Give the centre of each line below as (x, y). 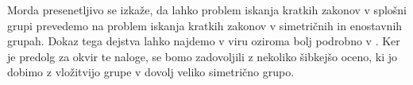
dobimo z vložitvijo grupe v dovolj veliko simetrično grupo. (151, 72)
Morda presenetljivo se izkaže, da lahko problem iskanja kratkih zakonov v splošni (207, 10)
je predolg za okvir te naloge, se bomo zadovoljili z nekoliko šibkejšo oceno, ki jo (203, 56)
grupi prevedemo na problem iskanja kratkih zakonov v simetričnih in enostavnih (205, 25)
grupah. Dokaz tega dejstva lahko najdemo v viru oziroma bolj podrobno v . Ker (204, 41)
